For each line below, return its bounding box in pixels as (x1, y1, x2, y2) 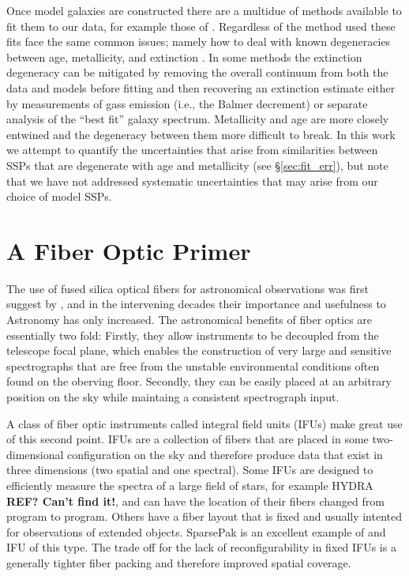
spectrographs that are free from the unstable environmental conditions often (6, 357, 380, 374)
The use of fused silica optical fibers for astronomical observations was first (6, 280, 369, 296)
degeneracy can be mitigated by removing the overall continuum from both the (6, 64, 388, 81)
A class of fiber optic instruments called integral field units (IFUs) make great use (6, 415, 403, 431)
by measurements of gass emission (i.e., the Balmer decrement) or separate (6, 95, 368, 111)
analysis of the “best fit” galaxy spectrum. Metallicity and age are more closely (6, 111, 389, 127)
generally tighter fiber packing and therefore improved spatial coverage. (6, 554, 351, 570)
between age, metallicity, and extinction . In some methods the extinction (6, 48, 362, 65)
